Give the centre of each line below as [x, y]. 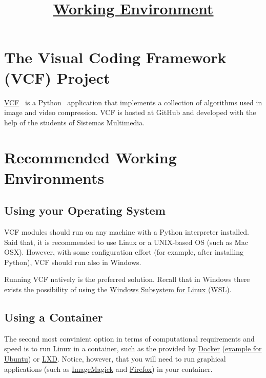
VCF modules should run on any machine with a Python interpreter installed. [127, 232]
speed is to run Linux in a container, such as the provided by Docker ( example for [133, 348]
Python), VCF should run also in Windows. [73, 262]
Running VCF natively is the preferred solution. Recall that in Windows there [127, 279]
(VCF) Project [57, 77]
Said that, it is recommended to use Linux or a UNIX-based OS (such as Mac [126, 242]
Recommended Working [90, 157]
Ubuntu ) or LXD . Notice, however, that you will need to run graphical [115, 358]
